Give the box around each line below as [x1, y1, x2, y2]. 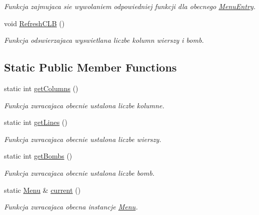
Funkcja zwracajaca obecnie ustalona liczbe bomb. [4, 167, 155, 178]
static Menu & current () [4, 184, 81, 195]
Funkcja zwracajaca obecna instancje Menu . [4, 201, 138, 212]
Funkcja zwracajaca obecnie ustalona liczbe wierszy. [4, 133, 161, 144]
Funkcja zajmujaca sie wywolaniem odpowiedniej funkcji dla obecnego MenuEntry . [4, 1, 256, 11]
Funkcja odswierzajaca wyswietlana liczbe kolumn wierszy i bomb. [4, 35, 204, 45]
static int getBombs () [4, 151, 72, 161]
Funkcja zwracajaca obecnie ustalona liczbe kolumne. [4, 100, 164, 110]
